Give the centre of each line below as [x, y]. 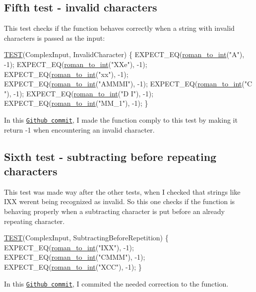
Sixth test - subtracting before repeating [110, 156]
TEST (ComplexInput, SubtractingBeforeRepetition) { [86, 238]
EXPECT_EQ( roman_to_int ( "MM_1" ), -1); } [76, 103]
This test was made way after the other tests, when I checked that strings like [122, 191]
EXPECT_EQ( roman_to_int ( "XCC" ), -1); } [73, 266]
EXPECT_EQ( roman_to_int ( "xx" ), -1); [66, 74]
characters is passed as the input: [55, 37]
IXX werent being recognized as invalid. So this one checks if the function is [120, 201]
